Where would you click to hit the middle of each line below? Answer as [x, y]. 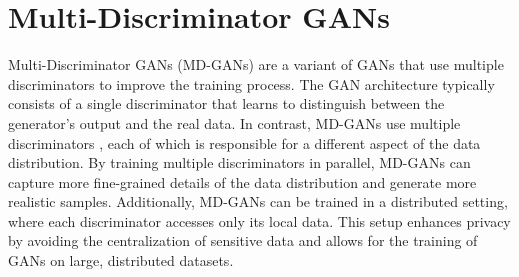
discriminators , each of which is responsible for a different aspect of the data [244, 142]
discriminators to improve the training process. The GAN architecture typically [251, 83]
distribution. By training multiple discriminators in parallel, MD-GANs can [239, 162]
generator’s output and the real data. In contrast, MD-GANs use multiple [234, 122]
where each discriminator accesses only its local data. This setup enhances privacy [259, 220]
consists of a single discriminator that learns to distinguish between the [226, 103]
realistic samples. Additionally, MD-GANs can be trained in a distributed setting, [258, 201]
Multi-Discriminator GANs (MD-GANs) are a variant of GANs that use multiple [256, 64]
